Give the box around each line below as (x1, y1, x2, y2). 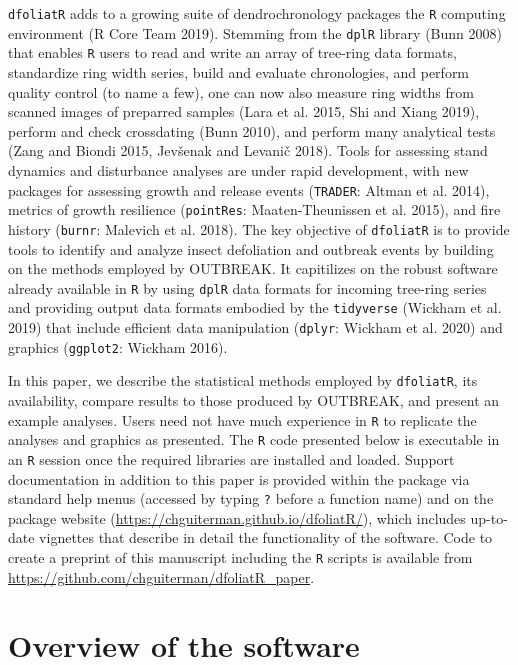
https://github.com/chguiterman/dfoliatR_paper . (8, 566, 315, 587)
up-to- (470, 507, 508, 528)
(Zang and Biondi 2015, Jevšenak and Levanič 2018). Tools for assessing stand (8, 140, 488, 161)
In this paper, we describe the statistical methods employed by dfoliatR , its (8, 370, 478, 391)
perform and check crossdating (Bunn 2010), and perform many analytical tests (8, 120, 496, 141)
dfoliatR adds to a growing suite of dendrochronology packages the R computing (8, 3, 506, 23)
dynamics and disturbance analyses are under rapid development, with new (8, 159, 469, 180)
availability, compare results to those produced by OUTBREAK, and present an (8, 389, 500, 410)
